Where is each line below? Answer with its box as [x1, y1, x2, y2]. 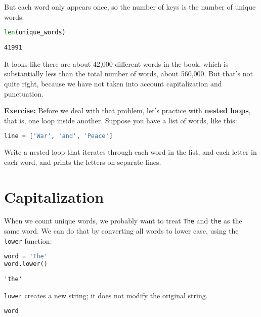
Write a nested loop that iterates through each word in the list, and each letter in [4, 147, 257, 157]
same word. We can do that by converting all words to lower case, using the [4, 225, 239, 236]
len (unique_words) [4, 29, 66, 36]
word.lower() [4, 260, 48, 268]
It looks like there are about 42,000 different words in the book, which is [4, 58, 229, 69]
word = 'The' [4, 253, 48, 260]
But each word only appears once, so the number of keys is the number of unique [4, 2, 256, 12]
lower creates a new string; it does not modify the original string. [4, 290, 208, 300]
